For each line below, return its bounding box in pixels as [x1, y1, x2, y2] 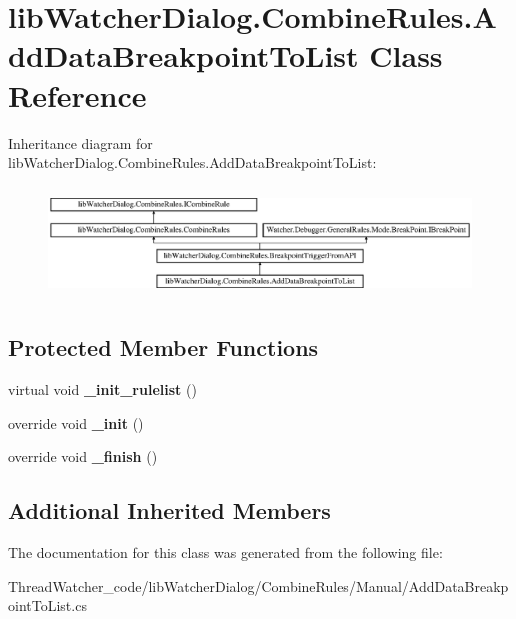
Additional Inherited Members [8, 495, 331, 526]
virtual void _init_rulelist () [8, 379, 197, 400]
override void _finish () [8, 446, 158, 467]
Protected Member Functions [8, 332, 319, 363]
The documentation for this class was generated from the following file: [8, 542, 443, 563]
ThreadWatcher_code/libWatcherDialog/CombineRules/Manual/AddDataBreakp [8, 575, 509, 596]
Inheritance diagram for [8, 132, 153, 153]
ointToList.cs [8, 595, 87, 616]
